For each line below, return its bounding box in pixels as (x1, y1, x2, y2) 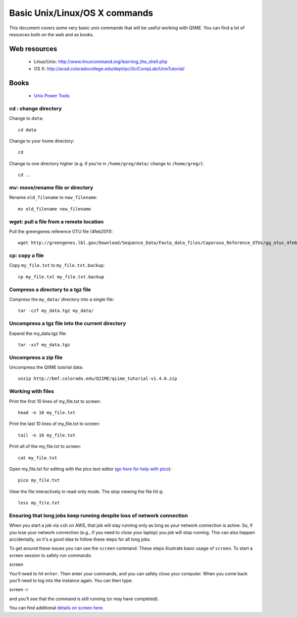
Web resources (9, 45, 57, 53)
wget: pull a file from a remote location (9, 218, 104, 225)
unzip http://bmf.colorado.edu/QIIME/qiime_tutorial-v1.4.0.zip (18, 376, 178, 381)
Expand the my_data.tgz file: (9, 330, 67, 336)
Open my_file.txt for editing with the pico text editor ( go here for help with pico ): (9, 466, 172, 472)
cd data (18, 127, 37, 132)
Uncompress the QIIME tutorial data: (9, 365, 84, 370)
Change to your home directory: (9, 138, 74, 144)
